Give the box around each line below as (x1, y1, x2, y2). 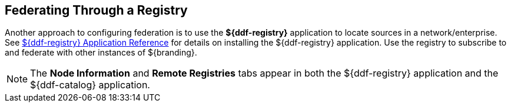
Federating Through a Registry (5, 3, 188, 18)
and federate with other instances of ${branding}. (5, 47, 197, 58)
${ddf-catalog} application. (30, 79, 150, 91)
